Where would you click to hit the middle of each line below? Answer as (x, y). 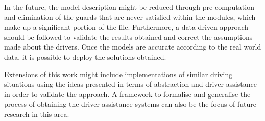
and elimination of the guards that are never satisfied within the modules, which (130, 17)
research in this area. (37, 114)
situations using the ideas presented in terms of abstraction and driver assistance (130, 84)
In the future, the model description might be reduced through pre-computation (129, 7)
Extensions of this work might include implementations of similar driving (118, 74)
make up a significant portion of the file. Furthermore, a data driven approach (126, 27)
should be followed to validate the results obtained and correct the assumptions (128, 37)
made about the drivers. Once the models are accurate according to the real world (133, 47)
